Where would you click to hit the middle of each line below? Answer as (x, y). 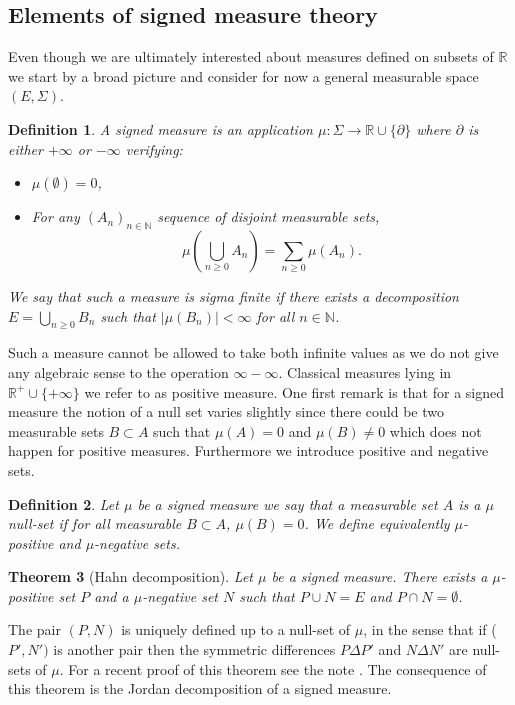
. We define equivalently (377, 523)
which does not (435, 430)
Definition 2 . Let (63, 503)
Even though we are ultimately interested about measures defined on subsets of (251, 56)
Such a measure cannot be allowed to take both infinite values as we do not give (253, 352)
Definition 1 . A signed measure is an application (160, 128)
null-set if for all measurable (95, 523)
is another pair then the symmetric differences (194, 649)
